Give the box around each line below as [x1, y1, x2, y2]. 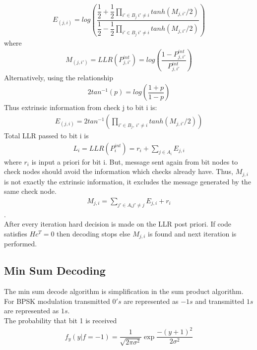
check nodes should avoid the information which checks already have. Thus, [4, 166, 233, 176]
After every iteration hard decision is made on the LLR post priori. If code [4, 219, 231, 229]
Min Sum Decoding [4, 263, 106, 278]
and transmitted [195, 295, 245, 306]
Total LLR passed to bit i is [4, 130, 89, 141]
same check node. [4, 186, 57, 196]
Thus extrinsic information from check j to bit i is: [4, 102, 157, 113]
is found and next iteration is [148, 228, 237, 238]
